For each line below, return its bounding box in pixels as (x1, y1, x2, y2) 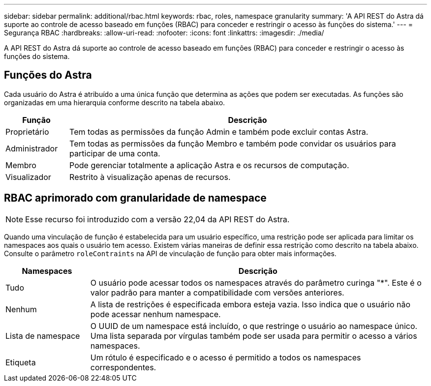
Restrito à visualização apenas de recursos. (69, 172, 231, 182)
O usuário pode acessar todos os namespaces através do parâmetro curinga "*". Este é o (90, 277, 422, 288)
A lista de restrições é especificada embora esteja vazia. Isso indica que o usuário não (90, 299, 411, 309)
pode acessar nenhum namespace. (90, 309, 221, 319)
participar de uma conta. (69, 148, 160, 158)
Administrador (5, 143, 58, 153)
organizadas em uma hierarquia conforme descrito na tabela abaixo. (4, 98, 225, 107)
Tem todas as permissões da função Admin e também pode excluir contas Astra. (69, 126, 369, 137)
